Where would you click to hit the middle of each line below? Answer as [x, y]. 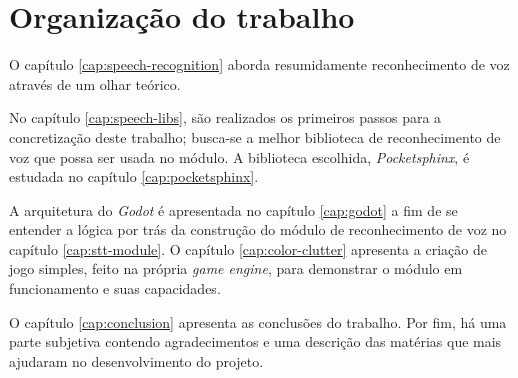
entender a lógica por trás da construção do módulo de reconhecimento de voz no [258, 229]
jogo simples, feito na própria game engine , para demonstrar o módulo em [236, 268]
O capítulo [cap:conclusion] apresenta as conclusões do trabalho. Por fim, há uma [258, 321]
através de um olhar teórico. [95, 83]
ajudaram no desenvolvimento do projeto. [136, 360]
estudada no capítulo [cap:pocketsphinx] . [134, 176]
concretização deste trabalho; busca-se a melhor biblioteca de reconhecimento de [255, 136]
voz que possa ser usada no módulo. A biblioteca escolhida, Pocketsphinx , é [239, 156]
